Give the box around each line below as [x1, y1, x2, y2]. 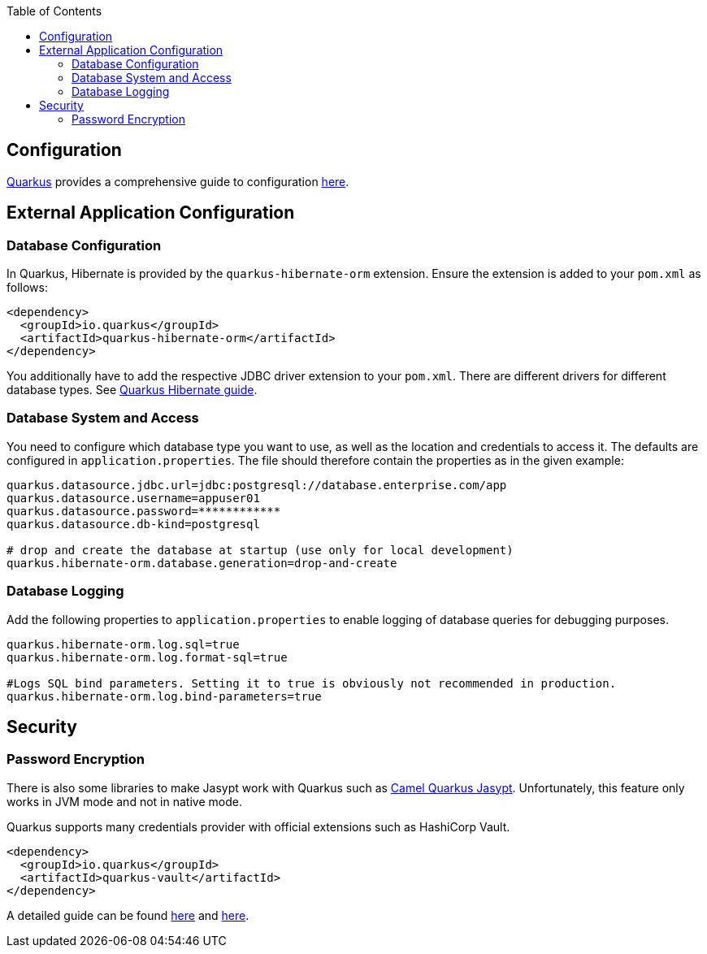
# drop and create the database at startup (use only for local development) [7, 543, 514, 557]
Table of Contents [7, 4, 102, 18]
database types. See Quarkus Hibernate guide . [7, 383, 258, 397]
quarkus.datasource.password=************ [7, 504, 281, 518]
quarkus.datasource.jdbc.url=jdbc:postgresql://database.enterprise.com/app [7, 478, 507, 492]
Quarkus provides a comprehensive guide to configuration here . [7, 174, 349, 189]
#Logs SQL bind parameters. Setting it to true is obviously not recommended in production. [7, 676, 617, 690]
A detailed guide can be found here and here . [7, 908, 249, 922]
